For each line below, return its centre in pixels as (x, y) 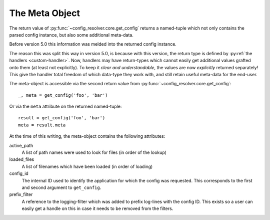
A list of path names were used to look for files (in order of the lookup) (94, 152)
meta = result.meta (42, 125)
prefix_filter (21, 194)
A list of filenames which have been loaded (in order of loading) (87, 166)
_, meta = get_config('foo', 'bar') (63, 95)
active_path (21, 145)
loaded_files (22, 159)
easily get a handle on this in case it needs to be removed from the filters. (97, 208)
